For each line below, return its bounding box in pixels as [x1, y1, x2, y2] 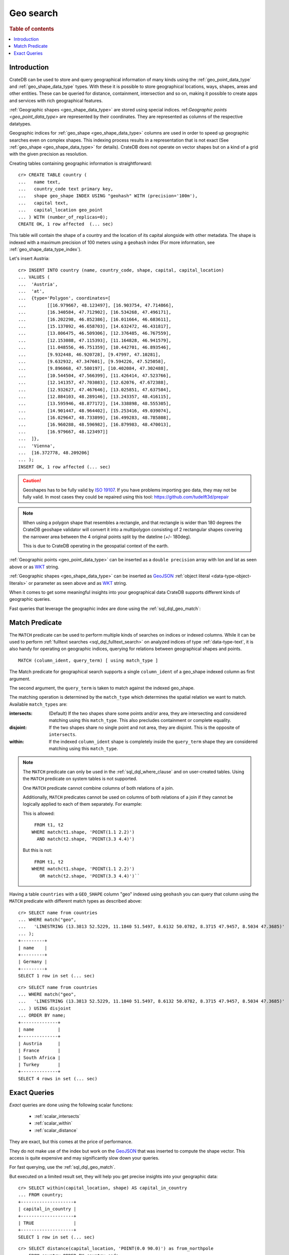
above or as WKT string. [9, 564, 60, 570]
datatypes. [9, 120, 32, 127]
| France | [18, 1048, 61, 1054]
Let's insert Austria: [9, 256, 50, 262]
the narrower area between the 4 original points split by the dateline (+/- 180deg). [23, 534, 191, 540]
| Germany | [18, 959, 48, 965]
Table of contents [9, 25, 55, 32]
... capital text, [18, 200, 69, 206]
